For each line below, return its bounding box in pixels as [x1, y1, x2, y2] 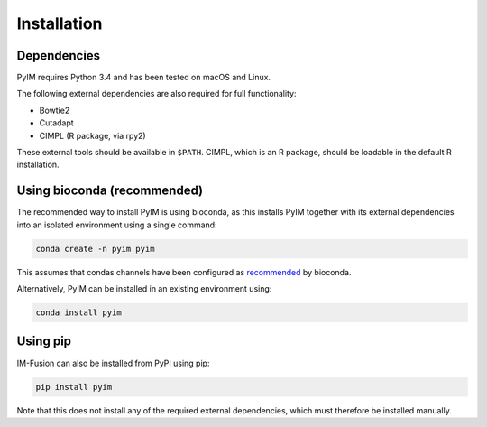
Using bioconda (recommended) [16, 183, 203, 199]
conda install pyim [35, 308, 122, 318]
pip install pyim [35, 382, 113, 392]
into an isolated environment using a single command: [16, 219, 217, 230]
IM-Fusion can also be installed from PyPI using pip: [16, 357, 210, 368]
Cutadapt [39, 117, 74, 128]
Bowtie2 [39, 105, 70, 116]
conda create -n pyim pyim [35, 244, 155, 254]
